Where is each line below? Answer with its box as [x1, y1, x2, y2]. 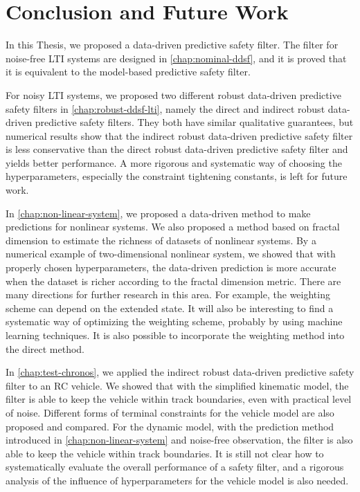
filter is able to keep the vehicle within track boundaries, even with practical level [6, 392, 352, 406]
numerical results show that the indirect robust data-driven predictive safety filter [6, 128, 353, 143]
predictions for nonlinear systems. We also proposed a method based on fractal [6, 219, 340, 234]
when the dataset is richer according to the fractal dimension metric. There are [6, 273, 341, 288]
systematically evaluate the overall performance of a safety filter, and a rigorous [6, 459, 344, 474]
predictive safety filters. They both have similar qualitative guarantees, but [35, 115, 354, 129]
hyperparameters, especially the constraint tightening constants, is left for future [6, 169, 348, 183]
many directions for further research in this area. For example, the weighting [6, 287, 330, 302]
